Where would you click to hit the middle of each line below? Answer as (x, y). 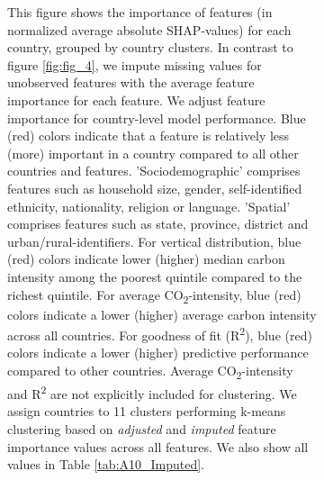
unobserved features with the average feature (131, 82)
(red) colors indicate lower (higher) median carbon (146, 259)
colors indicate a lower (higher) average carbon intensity (162, 314)
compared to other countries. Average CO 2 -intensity (150, 371)
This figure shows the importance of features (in (140, 12)
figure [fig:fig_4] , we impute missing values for (135, 64)
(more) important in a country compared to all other (153, 153)
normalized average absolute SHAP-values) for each (149, 29)
